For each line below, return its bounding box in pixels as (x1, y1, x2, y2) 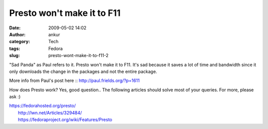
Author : (9, 31, 26, 37)
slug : (9, 53, 20, 59)
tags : (9, 45, 20, 52)
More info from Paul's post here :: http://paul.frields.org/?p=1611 (9, 77, 140, 84)
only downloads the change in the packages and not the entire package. (9, 68, 157, 74)
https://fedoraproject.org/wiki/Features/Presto (18, 117, 113, 123)
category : (9, 39, 30, 45)
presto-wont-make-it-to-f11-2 (48, 53, 109, 59)
